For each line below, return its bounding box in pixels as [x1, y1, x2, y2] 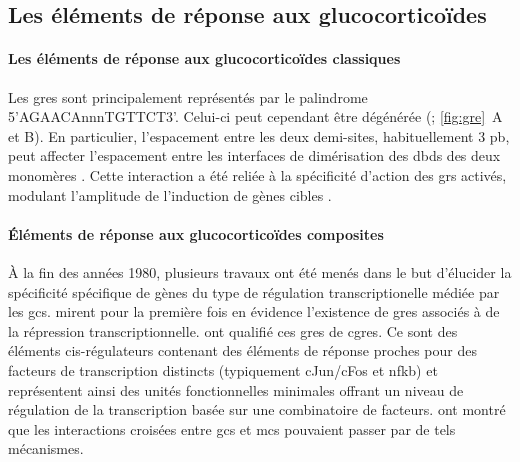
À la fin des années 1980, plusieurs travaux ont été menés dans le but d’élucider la [8, 261, 512, 282]
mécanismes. [8, 438, 84, 459]
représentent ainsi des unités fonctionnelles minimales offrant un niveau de [8, 379, 464, 400]
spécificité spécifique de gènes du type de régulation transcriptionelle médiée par [8, 281, 500, 302]
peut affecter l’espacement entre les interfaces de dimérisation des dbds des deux [8, 145, 501, 166]
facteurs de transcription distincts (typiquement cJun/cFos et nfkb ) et [8, 359, 438, 380]
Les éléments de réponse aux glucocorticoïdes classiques [8, 48, 401, 69]
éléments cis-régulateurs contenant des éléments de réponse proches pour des [8, 340, 477, 361]
